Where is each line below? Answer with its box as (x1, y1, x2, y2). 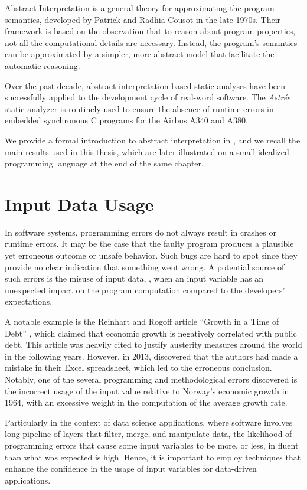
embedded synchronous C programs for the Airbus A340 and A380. (5, 114, 248, 126)
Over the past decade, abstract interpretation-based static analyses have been (5, 79, 286, 92)
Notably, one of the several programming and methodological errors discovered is (5, 373, 298, 385)
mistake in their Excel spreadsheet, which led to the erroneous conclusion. (5, 361, 272, 374)
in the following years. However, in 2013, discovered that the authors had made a (5, 349, 298, 362)
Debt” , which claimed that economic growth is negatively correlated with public (5, 326, 297, 339)
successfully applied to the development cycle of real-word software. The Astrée (5, 91, 290, 103)
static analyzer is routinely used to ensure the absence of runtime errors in (5, 102, 274, 115)
